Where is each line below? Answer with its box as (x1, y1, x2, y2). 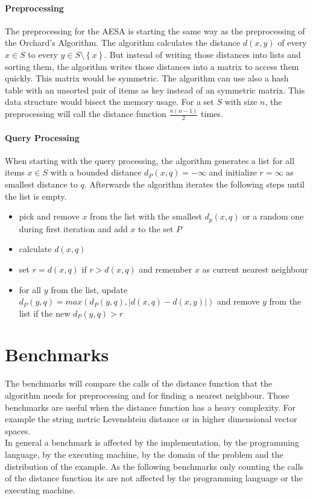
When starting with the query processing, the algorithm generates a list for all (5, 154, 295, 166)
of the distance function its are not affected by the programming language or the (5, 472, 303, 484)
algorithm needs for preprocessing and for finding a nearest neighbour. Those (5, 389, 289, 401)
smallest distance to (5, 178, 78, 191)
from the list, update (51, 283, 128, 296)
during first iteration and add (19, 222, 128, 235)
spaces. (5, 424, 31, 437)
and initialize (209, 166, 257, 179)
